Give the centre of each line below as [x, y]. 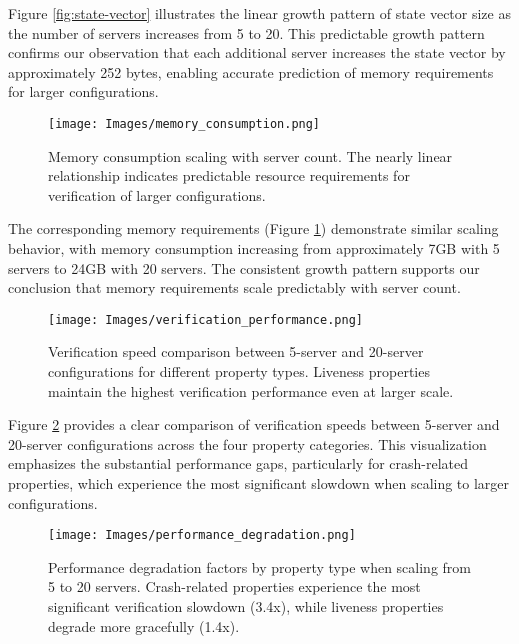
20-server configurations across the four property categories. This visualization [247, 443]
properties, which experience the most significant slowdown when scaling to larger [259, 483]
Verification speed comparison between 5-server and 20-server [236, 351]
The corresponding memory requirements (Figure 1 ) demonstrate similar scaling [253, 228]
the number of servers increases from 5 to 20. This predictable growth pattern [246, 32]
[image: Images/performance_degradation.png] [202, 535]
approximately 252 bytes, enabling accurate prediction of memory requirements [251, 71]
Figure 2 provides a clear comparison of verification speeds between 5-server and [254, 424]
